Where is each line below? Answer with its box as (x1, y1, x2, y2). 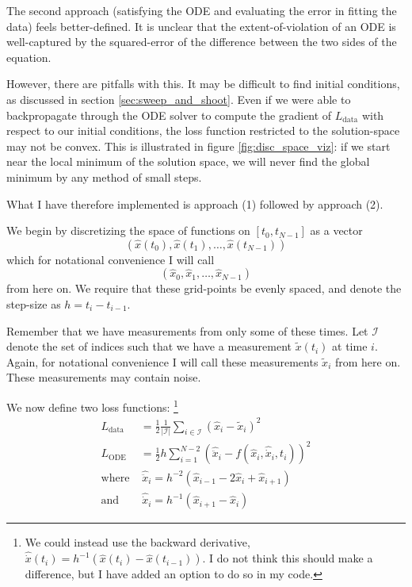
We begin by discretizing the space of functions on (6, 222, 250, 239)
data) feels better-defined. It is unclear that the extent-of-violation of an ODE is (6, 17, 396, 34)
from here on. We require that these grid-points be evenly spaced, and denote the (6, 280, 402, 297)
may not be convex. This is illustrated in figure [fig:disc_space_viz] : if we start (6, 137, 391, 154)
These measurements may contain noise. (6, 369, 201, 386)
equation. (6, 48, 51, 65)
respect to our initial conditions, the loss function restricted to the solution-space (6, 122, 400, 139)
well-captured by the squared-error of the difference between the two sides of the (6, 33, 397, 50)
